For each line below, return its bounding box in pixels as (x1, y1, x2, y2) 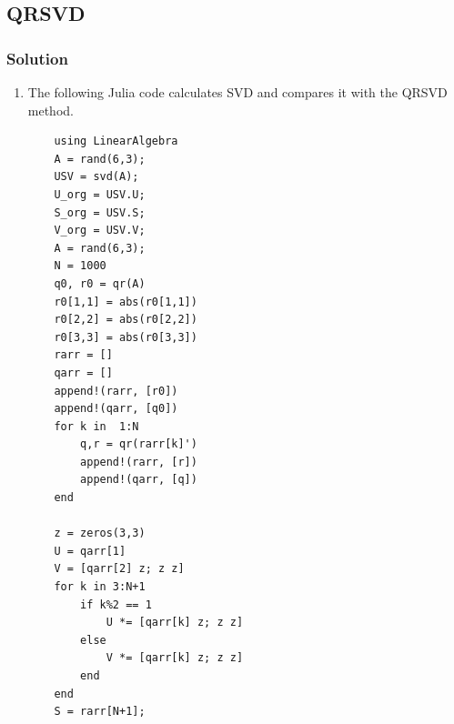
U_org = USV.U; (54, 187, 146, 201)
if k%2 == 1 (80, 598, 152, 611)
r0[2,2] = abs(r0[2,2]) (54, 313, 197, 327)
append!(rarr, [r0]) (54, 384, 178, 397)
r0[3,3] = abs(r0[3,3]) (54, 330, 197, 344)
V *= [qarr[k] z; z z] (106, 651, 244, 665)
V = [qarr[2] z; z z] (54, 562, 185, 576)
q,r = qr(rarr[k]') (80, 437, 197, 451)
